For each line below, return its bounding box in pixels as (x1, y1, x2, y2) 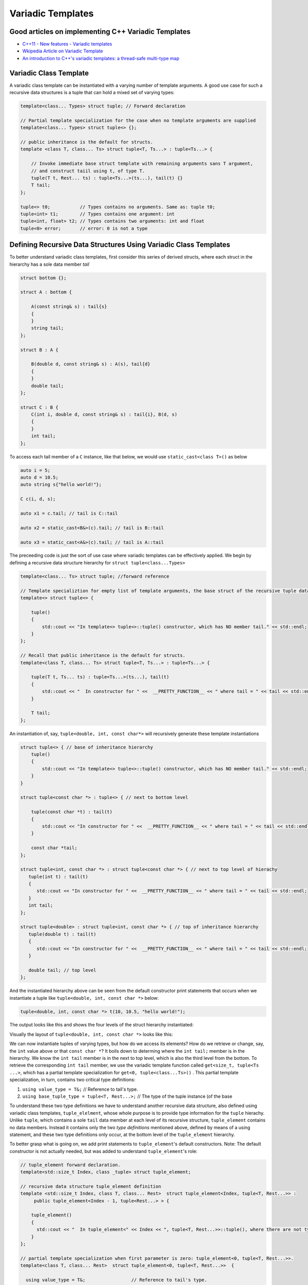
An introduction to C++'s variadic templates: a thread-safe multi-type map (22, 55, 180, 61)
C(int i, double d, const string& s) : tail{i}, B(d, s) (31, 412, 178, 417)
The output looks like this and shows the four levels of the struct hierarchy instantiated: (9, 1022, 194, 1028)
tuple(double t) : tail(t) (28, 931, 97, 937)
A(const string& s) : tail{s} (31, 304, 107, 309)
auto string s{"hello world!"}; (20, 482, 102, 488)
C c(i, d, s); (20, 496, 56, 502)
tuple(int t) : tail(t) (28, 874, 88, 879)
